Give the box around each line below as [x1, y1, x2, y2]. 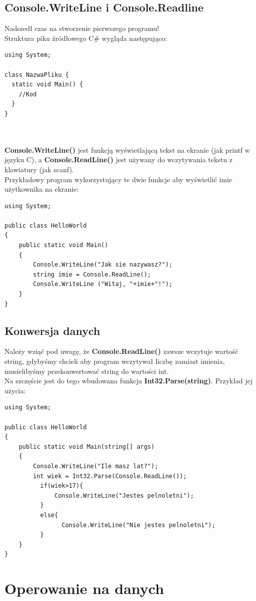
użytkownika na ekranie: [4, 184, 79, 194]
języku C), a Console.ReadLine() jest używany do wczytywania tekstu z [4, 154, 233, 165]
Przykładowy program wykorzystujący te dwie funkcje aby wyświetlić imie [4, 174, 232, 184]
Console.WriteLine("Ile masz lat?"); [33, 462, 158, 470]
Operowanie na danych [4, 578, 164, 599]
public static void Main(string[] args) [18, 443, 155, 450]
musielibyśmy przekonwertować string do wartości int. [4, 365, 169, 376]
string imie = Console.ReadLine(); [33, 271, 151, 278]
